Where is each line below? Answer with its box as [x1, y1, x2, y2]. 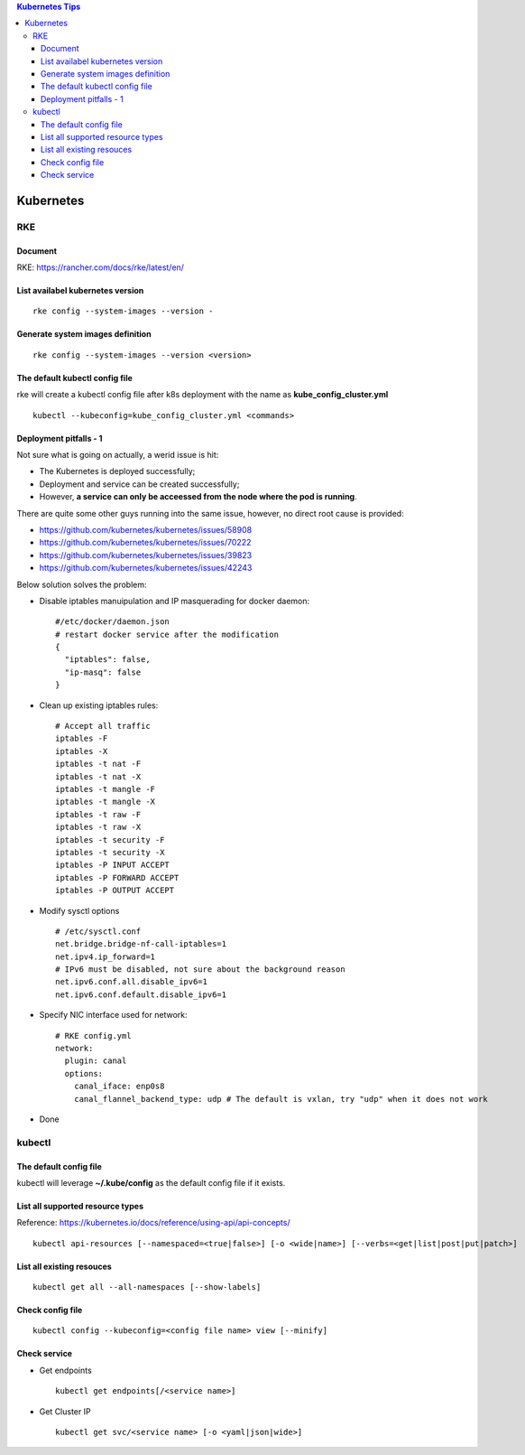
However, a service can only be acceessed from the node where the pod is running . [39, 491, 358, 502]
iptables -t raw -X [55, 822, 142, 833]
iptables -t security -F [55, 835, 165, 844]
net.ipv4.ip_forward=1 [55, 951, 156, 962]
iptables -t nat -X [55, 771, 142, 781]
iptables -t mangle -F [55, 784, 156, 794]
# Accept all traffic [55, 721, 151, 732]
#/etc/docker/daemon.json [55, 617, 170, 627]
